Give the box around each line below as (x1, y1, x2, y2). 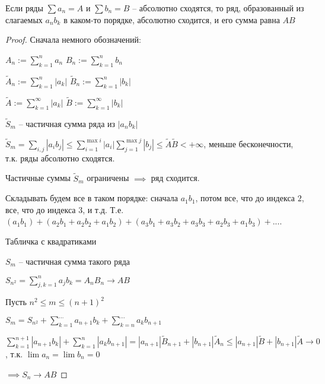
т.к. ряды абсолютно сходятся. (5, 151, 115, 164)
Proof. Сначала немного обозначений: (5, 33, 141, 46)
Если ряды (5, 2, 43, 14)
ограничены (87, 172, 129, 184)
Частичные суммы (5, 172, 71, 184)
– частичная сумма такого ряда (18, 255, 130, 267)
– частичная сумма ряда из (18, 117, 116, 129)
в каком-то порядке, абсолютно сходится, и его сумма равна (63, 13, 280, 26)
